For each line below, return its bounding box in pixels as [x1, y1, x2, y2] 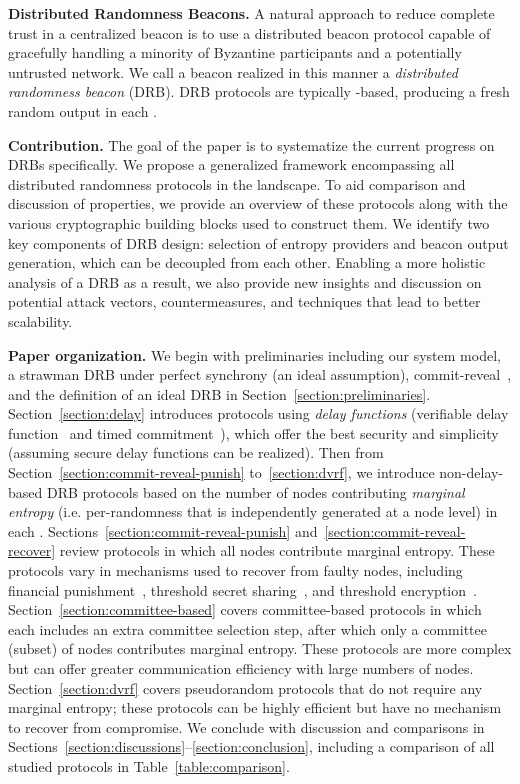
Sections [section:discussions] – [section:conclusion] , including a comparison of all [8, 736, 495, 757]
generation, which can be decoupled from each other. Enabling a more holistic [8, 252, 486, 273]
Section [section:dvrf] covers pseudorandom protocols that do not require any [8, 677, 483, 698]
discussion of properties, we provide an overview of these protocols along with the [8, 193, 508, 214]
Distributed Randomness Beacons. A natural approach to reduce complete [8, 3, 495, 23]
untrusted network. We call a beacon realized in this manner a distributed [8, 61, 458, 82]
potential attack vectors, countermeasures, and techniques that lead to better [8, 291, 481, 312]
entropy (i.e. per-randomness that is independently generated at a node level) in [8, 501, 498, 522]
